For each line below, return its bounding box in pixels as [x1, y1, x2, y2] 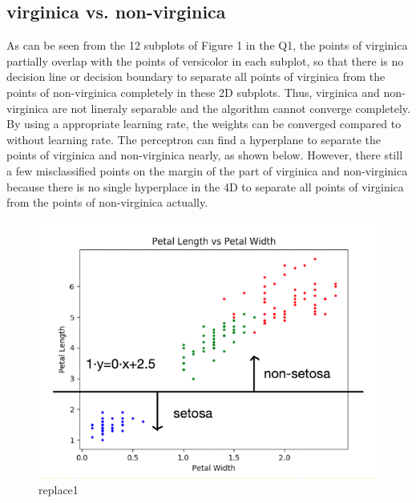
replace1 [38, 481, 79, 498]
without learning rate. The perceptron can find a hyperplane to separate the [6, 131, 382, 147]
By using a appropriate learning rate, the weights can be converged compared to [6, 115, 402, 132]
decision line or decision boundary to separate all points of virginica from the [6, 68, 386, 85]
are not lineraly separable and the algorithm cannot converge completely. [52, 99, 410, 116]
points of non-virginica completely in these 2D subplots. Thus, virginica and [6, 83, 380, 100]
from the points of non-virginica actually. [6, 194, 208, 211]
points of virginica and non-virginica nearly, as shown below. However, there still [6, 147, 403, 163]
